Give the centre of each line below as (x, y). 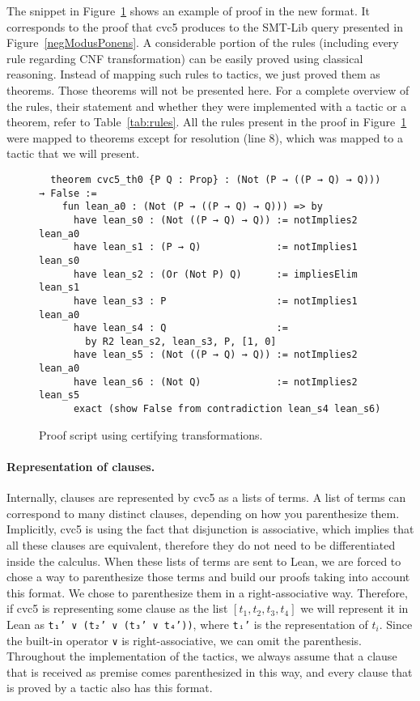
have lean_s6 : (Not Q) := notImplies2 (215, 382)
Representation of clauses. (81, 466)
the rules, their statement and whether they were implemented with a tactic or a (207, 106)
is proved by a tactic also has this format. (110, 688)
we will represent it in (354, 608)
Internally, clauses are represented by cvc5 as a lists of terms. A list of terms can (206, 497)
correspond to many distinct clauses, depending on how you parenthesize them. (203, 513)
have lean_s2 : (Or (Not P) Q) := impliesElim (215, 274)
